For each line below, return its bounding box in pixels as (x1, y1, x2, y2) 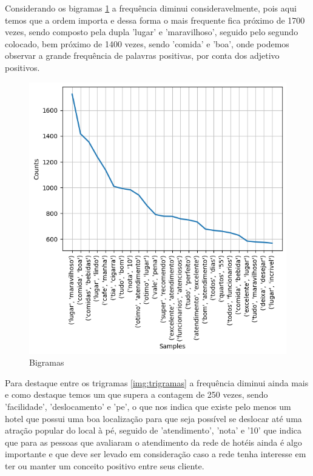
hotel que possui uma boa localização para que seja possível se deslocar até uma (5, 412, 302, 424)
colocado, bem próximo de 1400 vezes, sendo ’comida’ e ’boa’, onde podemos (5, 37, 289, 50)
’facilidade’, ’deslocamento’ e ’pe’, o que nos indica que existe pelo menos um (5, 400, 291, 413)
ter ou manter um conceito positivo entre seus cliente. (5, 460, 204, 472)
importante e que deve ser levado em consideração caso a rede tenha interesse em (5, 448, 306, 460)
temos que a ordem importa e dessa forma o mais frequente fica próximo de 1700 (5, 13, 305, 26)
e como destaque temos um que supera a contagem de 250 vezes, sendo (5, 388, 268, 401)
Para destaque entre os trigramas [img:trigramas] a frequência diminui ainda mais (5, 376, 309, 389)
